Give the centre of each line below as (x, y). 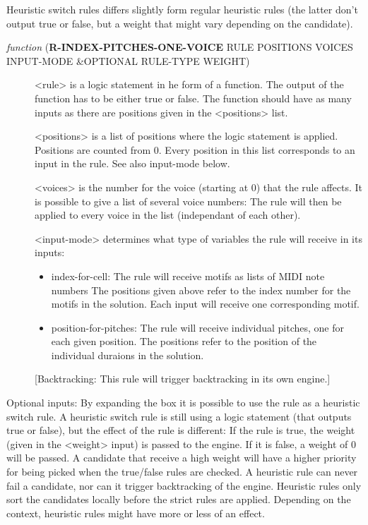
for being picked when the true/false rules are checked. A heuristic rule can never (182, 472)
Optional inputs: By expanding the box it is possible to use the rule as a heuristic (183, 403)
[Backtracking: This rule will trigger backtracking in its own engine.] (183, 379)
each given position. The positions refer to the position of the (184, 341)
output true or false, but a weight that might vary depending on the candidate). (180, 23)
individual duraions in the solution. (127, 355)
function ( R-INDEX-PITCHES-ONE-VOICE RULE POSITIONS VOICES (180, 47)
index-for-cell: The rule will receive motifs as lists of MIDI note (188, 276)
